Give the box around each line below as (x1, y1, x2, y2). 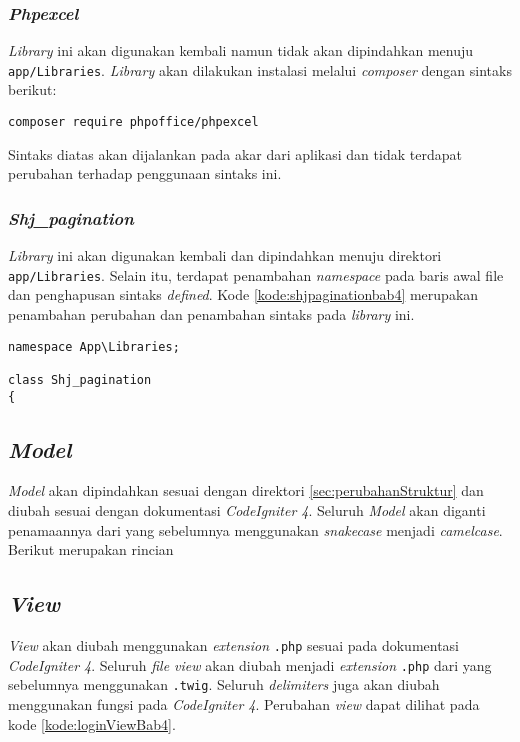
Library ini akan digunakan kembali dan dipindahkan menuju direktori (8, 245, 442, 266)
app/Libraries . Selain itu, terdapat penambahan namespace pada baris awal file (8, 264, 504, 285)
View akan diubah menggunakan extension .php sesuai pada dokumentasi (8, 634, 459, 655)
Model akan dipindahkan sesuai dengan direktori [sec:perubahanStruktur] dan (8, 480, 484, 501)
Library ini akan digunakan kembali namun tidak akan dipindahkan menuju (8, 40, 474, 61)
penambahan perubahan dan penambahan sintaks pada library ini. (8, 303, 415, 324)
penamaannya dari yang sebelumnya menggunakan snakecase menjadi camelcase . (8, 519, 503, 540)
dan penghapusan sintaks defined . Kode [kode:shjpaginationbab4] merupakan (8, 284, 479, 305)
